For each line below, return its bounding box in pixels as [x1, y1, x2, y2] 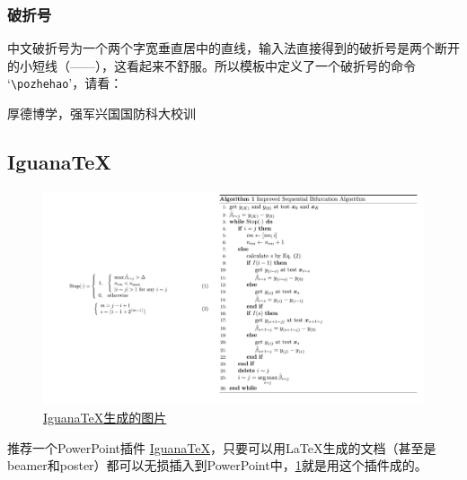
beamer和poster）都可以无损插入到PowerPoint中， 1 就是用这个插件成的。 [7, 456, 427, 475]
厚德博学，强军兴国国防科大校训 [7, 104, 196, 123]
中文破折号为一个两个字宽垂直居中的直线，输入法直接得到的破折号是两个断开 [7, 39, 460, 57]
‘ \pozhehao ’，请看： [7, 74, 123, 92]
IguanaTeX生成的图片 [43, 407, 167, 426]
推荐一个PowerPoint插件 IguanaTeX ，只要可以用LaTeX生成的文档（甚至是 [7, 438, 436, 457]
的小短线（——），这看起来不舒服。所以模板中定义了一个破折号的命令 [7, 56, 416, 74]
